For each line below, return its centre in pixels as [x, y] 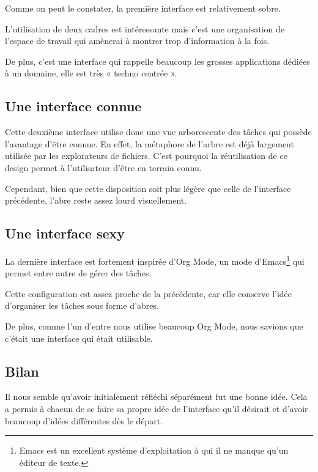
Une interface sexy [65, 233]
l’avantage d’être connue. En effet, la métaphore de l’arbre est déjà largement [150, 143]
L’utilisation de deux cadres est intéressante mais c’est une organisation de [145, 28]
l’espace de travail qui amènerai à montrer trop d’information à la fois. [137, 41]
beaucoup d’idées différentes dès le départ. [84, 420]
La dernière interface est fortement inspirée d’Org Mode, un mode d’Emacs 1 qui [155, 260]
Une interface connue [73, 106]
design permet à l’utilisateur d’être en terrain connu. [103, 167]
